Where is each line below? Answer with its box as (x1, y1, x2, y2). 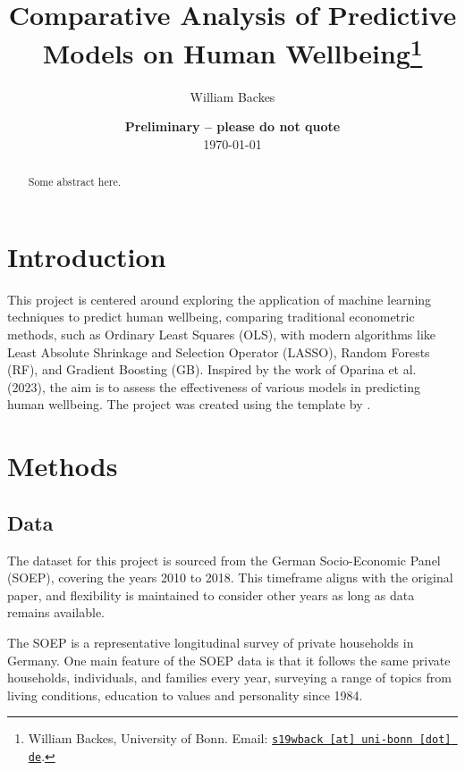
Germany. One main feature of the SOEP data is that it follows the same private (7, 650, 451, 669)
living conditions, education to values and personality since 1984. (7, 685, 363, 704)
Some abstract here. (28, 174, 121, 189)
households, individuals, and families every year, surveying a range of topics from (7, 668, 452, 687)
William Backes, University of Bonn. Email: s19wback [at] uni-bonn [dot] (28, 729, 452, 748)
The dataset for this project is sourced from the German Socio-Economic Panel (7, 550, 441, 569)
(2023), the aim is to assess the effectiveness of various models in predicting (7, 377, 420, 396)
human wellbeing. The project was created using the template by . (7, 395, 371, 414)
